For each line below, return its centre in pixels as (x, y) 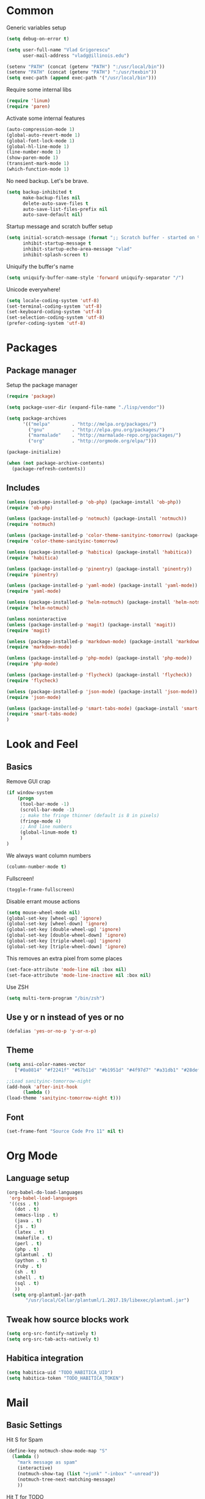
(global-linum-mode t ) (49, 832)
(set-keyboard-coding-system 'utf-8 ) (54, 312)
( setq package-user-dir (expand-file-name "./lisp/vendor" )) (86, 407)
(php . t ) (27, 1249)
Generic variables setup (36, 28)
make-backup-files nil (51, 198)
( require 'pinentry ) (33, 575)
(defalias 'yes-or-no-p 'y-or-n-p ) (52, 1031)
